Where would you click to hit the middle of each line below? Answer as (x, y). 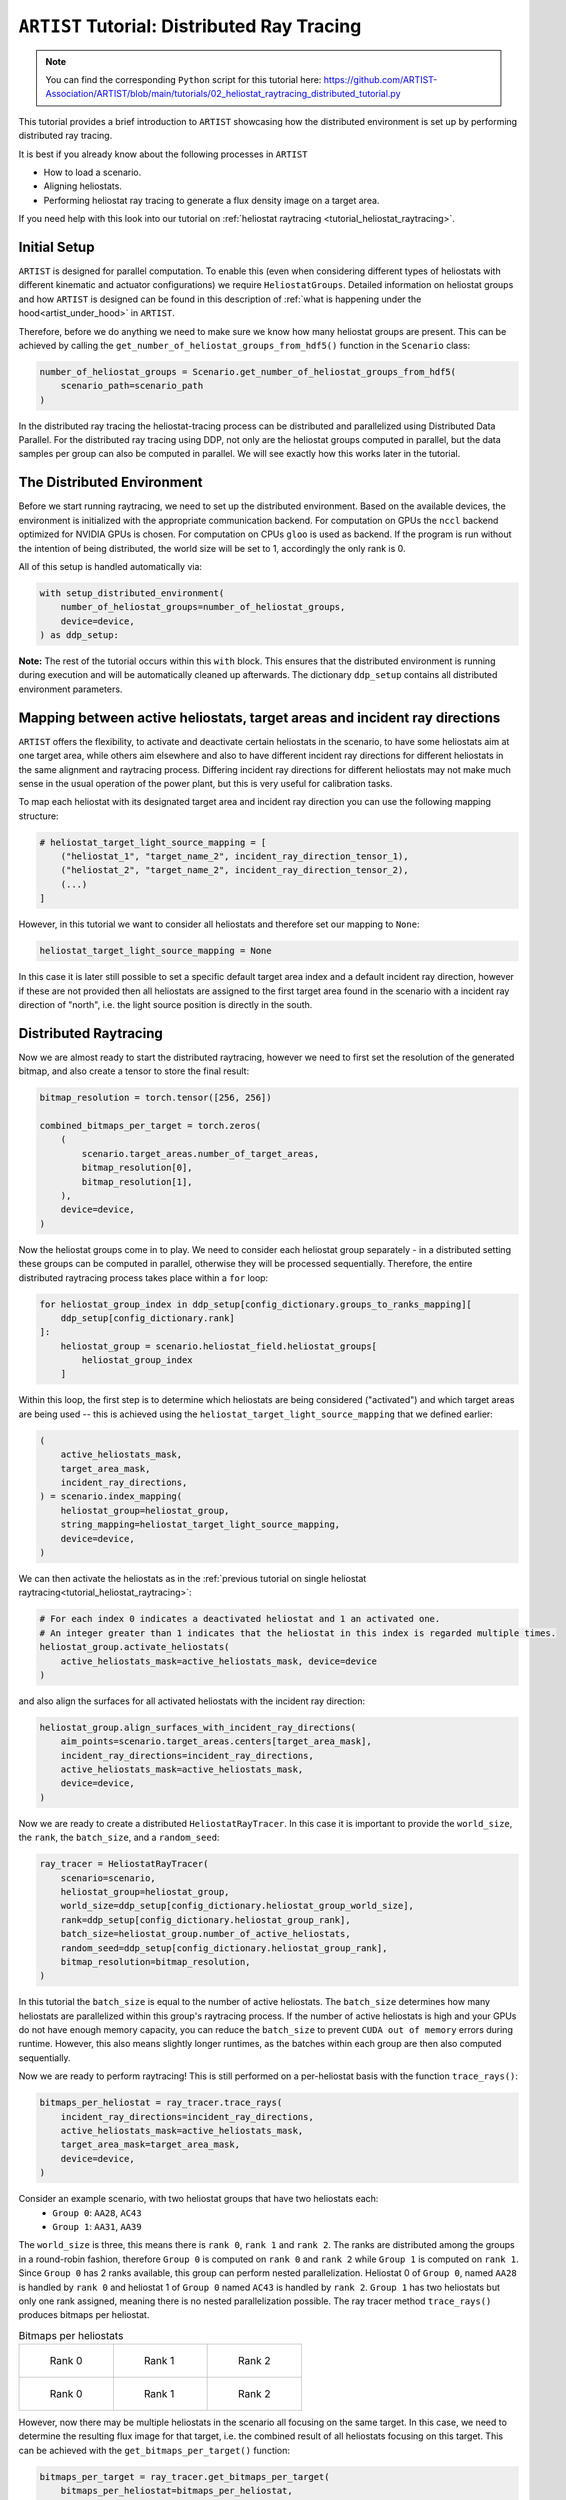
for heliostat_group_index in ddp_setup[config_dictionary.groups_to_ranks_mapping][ (255, 1304)
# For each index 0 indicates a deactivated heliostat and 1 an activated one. (240, 1619)
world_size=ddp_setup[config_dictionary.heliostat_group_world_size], (237, 1906)
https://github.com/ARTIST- (380, 79)
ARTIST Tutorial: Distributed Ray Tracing (190, 26)
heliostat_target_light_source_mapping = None (155, 951)
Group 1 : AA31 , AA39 (97, 2226)
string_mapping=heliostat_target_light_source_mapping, (200, 1524)
